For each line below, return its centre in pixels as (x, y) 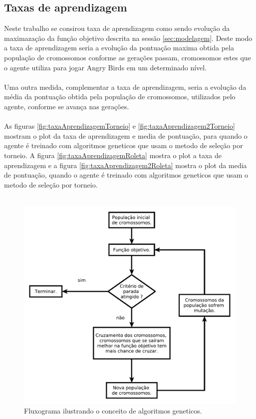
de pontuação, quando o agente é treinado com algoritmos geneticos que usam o (126, 175)
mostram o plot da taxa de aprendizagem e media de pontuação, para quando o (126, 135)
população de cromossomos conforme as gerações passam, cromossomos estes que (128, 57)
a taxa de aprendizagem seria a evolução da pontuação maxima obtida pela (119, 48)
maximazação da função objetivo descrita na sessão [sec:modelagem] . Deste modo (128, 38)
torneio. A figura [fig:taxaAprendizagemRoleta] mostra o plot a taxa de (113, 155)
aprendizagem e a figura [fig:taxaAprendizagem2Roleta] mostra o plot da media (126, 165)
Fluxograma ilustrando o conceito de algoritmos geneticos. (113, 411)
